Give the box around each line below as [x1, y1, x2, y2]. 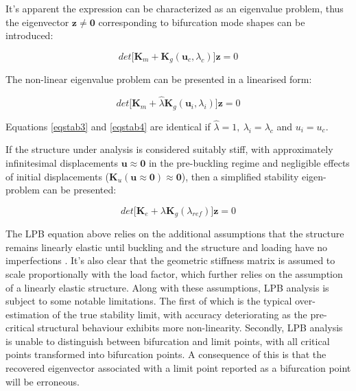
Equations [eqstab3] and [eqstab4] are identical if [5, 119, 211, 133]
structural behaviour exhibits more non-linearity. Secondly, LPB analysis [37, 320, 343, 335]
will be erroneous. [5, 374, 80, 388]
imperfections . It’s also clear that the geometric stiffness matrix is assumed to [5, 253, 335, 268]
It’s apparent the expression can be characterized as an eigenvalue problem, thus [5, 1, 344, 15]
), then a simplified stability [181, 169, 299, 183]
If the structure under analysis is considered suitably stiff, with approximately [5, 142, 333, 156]
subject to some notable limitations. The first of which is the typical [5, 294, 292, 308]
